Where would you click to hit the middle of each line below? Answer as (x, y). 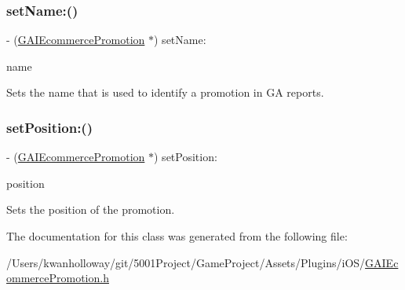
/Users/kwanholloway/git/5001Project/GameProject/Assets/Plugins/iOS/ (186, 262)
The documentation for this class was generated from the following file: (177, 236)
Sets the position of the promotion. (91, 209)
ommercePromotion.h (58, 278)
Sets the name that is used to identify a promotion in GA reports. (165, 92)
